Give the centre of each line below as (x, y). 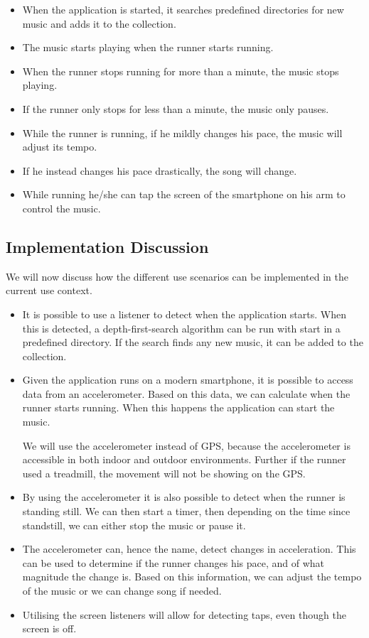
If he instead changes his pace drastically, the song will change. (160, 170)
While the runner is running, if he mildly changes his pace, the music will (182, 133)
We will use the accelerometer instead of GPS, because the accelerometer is (186, 445)
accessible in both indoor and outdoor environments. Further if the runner (184, 459)
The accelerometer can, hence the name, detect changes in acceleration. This (189, 549)
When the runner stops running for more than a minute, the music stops (181, 71)
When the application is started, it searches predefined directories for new (183, 9)
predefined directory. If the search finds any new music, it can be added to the (193, 342)
